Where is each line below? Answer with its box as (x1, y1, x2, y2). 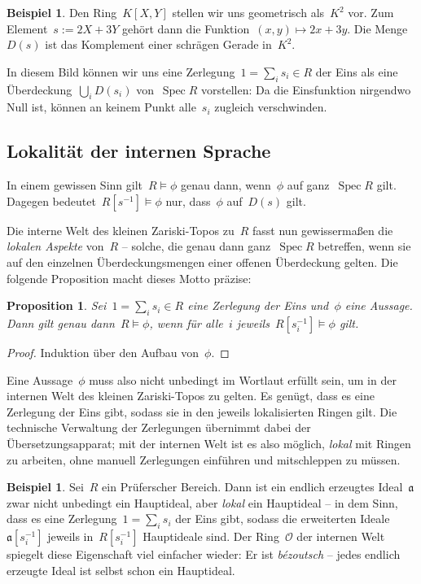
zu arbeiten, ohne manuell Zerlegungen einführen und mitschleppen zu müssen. (7, 451, 401, 468)
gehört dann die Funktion (122, 20, 250, 37)
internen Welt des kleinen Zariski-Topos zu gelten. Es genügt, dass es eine (7, 387, 375, 404)
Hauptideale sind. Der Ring (143, 528, 279, 545)
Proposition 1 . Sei (7, 297, 107, 314)
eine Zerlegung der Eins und (187, 297, 329, 314)
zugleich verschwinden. (214, 98, 327, 115)
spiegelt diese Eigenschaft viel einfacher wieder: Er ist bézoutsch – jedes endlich (7, 546, 401, 563)
